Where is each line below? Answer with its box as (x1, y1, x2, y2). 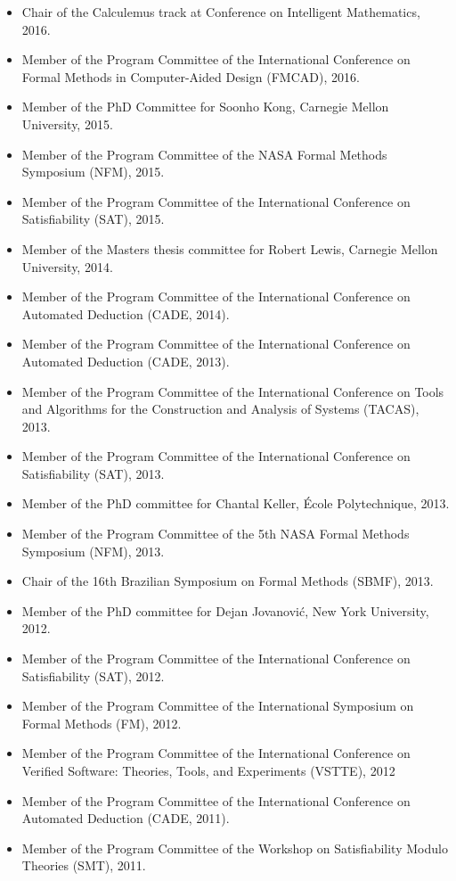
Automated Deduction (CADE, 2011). (21, 809, 230, 827)
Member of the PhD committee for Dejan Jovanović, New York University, (21, 601, 429, 620)
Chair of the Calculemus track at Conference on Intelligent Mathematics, (21, 3, 420, 21)
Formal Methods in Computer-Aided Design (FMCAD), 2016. (21, 67, 360, 86)
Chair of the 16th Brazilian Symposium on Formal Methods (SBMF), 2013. (21, 572, 434, 590)
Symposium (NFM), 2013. (21, 541, 165, 560)
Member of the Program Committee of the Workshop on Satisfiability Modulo (21, 838, 448, 857)
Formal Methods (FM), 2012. (21, 713, 182, 732)
